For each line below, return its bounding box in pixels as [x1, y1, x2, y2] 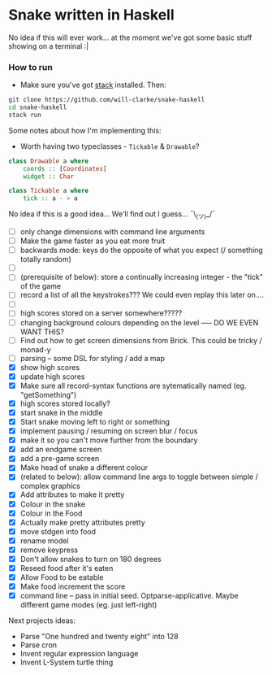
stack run [8, 111, 42, 119]
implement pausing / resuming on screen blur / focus [19, 426, 198, 436]
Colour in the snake [19, 499, 86, 509]
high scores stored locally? [19, 398, 111, 408]
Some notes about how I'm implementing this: [8, 125, 162, 135]
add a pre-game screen [19, 454, 100, 464]
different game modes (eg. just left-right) [19, 600, 158, 610]
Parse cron [19, 640, 58, 650]
